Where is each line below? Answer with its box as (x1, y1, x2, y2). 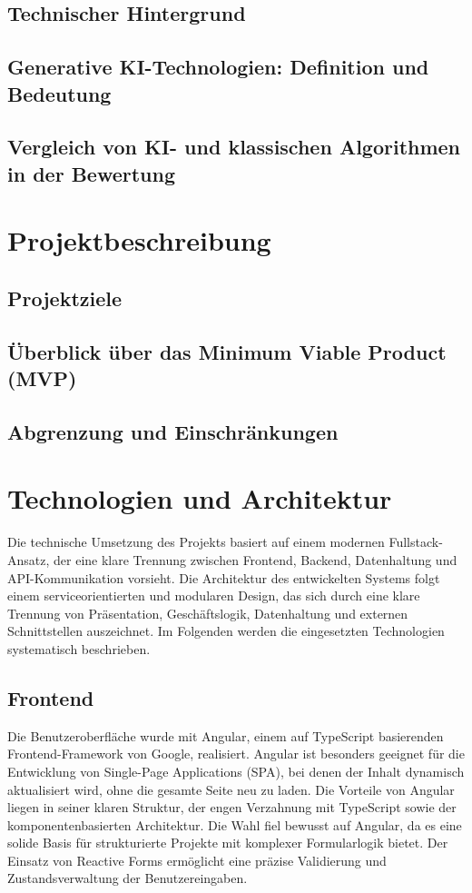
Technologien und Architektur (7, 480, 392, 517)
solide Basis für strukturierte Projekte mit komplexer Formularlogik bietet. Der (7, 833, 448, 852)
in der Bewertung (7, 159, 175, 187)
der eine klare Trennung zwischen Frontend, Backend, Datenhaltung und (54, 550, 457, 569)
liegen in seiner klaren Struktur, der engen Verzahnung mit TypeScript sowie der (7, 798, 457, 817)
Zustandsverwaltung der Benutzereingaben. (7, 868, 248, 888)
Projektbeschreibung (7, 222, 271, 259)
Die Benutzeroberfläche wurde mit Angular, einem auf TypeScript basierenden (7, 726, 444, 745)
